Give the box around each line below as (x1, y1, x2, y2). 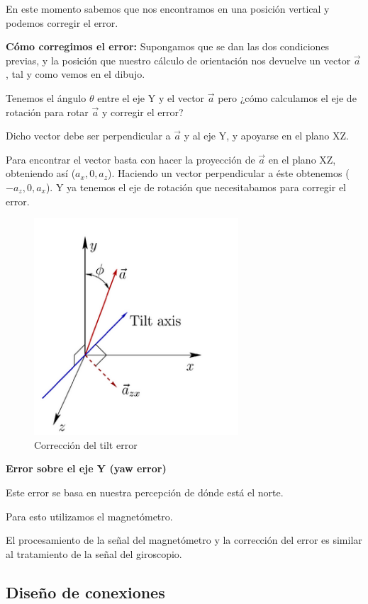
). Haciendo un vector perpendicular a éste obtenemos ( (108, 166, 350, 181)
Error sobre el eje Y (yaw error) (6, 461, 167, 476)
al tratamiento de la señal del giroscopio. (6, 546, 182, 561)
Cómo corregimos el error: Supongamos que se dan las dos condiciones (6, 39, 330, 54)
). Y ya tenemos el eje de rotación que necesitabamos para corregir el (45, 179, 347, 194)
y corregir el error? (101, 104, 184, 119)
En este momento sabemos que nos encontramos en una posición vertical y (6, 1, 330, 16)
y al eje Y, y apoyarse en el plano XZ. (184, 128, 349, 143)
